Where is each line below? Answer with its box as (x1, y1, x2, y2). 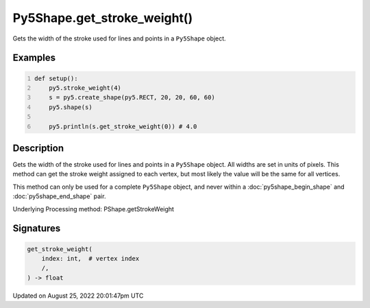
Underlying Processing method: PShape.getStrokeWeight (12, 204, 175, 213)
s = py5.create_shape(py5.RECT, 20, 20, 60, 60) (49, 93, 215, 102)
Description (12, 142, 64, 154)
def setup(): (34, 74, 78, 82)
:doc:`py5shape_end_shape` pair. (12, 192, 106, 200)
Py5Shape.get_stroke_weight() (12, 10, 193, 25)
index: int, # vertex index (41, 254, 140, 262)
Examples (12, 52, 56, 64)
